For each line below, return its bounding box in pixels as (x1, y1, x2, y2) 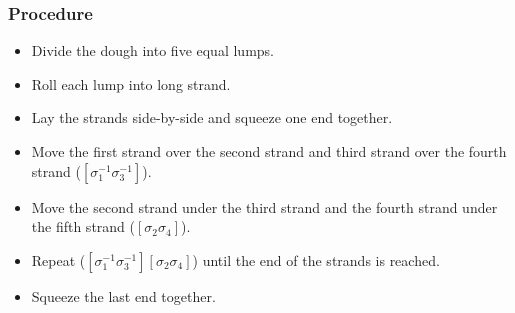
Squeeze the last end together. (31, 285, 216, 306)
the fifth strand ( (31, 216, 135, 237)
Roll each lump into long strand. (31, 73, 231, 94)
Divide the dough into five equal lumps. (31, 40, 274, 61)
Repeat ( (31, 249, 86, 270)
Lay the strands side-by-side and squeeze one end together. (31, 107, 393, 128)
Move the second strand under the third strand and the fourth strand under (31, 196, 498, 217)
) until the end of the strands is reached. (192, 249, 440, 270)
